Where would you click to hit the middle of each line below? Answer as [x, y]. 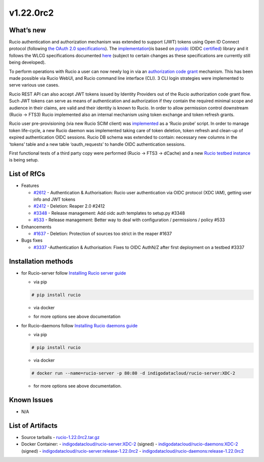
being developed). [27, 62]
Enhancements [36, 227]
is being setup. [24, 160]
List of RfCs [27, 174]
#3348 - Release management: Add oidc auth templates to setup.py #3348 [109, 213]
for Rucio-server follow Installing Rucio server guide [74, 273]
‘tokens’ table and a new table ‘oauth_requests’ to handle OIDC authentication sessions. [97, 144]
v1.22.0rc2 [31, 13]
